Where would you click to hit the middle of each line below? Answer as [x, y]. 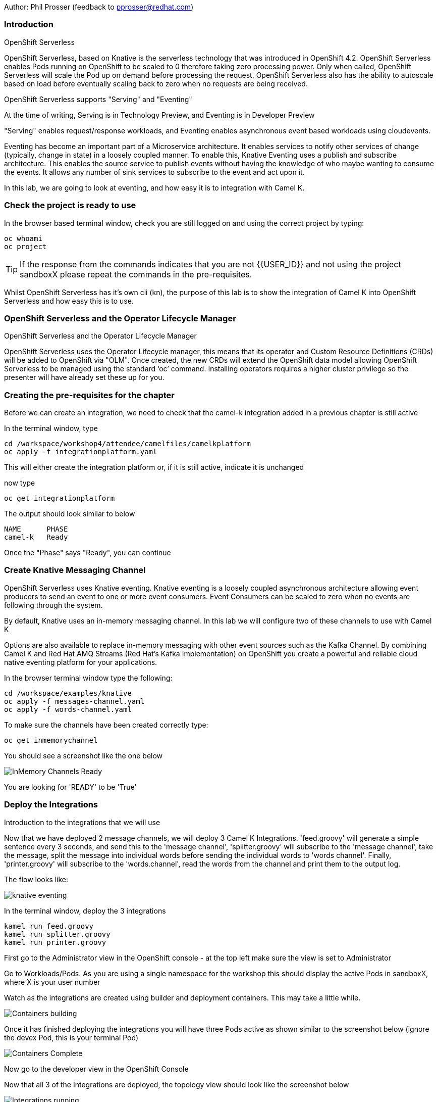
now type [20, 483]
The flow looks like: [36, 879]
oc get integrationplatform [60, 498]
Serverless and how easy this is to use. [69, 301]
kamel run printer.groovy [55, 942]
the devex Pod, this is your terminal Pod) [71, 1037]
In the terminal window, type [51, 428]
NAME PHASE [36, 529]
